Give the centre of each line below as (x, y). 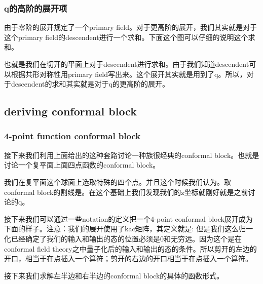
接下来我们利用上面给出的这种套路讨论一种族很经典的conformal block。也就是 (132, 155)
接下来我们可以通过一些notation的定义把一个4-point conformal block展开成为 (128, 218)
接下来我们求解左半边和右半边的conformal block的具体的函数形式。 (114, 275)
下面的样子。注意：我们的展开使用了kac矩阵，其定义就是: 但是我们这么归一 (129, 229)
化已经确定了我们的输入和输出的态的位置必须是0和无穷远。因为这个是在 (123, 238)
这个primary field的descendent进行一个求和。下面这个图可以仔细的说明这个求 (130, 37)
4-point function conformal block (72, 136)
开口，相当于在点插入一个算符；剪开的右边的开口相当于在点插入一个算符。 (128, 258)
